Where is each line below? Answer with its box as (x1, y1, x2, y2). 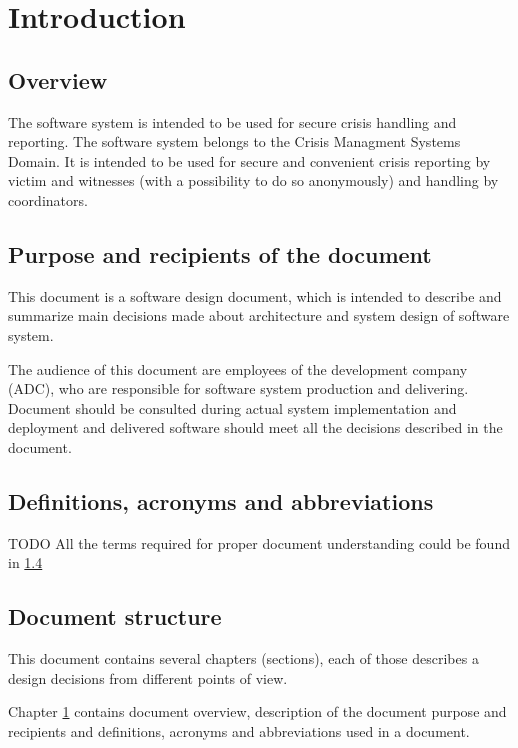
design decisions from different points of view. (8, 667, 288, 688)
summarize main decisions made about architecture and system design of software (8, 305, 510, 326)
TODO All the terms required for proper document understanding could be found (8, 532, 510, 553)
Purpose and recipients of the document (8, 238, 432, 269)
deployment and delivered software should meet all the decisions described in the (8, 417, 503, 438)
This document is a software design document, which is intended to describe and (8, 285, 502, 306)
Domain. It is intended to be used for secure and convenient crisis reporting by (8, 150, 491, 171)
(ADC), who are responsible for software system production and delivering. (8, 378, 469, 399)
